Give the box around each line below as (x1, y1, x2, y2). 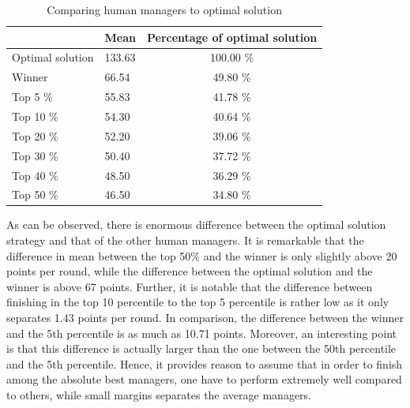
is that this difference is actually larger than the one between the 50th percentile (6, 340, 397, 357)
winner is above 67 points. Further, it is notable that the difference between (6, 278, 373, 294)
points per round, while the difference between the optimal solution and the (6, 263, 373, 279)
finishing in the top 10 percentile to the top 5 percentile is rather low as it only (6, 294, 389, 310)
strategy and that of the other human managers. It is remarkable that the (6, 232, 364, 249)
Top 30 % (12, 147, 58, 163)
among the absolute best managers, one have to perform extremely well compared (6, 371, 402, 387)
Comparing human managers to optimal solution (47, 2, 282, 17)
